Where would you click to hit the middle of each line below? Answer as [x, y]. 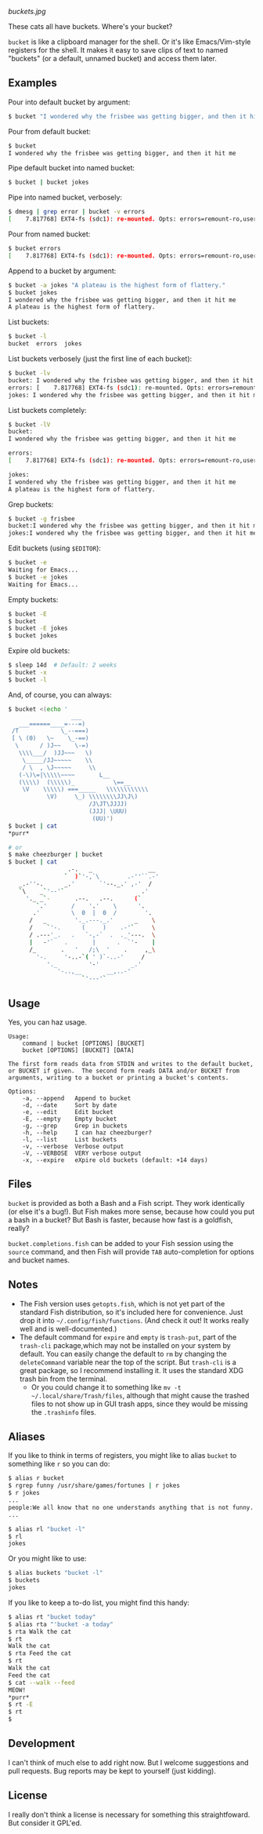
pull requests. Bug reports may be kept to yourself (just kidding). [112, 1770]
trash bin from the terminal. [63, 1379]
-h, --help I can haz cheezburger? [87, 1133]
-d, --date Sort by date [70, 1105]
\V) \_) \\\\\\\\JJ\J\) [92, 797]
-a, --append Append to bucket [77, 1098]
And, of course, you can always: [60, 695]
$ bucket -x [27, 673]
